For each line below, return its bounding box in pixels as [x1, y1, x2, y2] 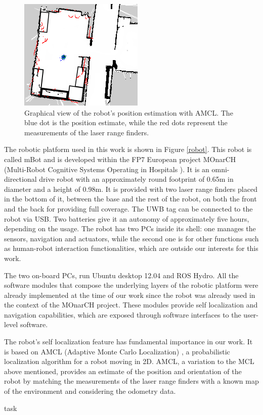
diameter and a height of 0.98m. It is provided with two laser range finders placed [4, 183, 257, 194]
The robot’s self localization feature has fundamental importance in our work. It [4, 336, 253, 347]
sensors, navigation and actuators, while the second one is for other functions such [4, 233, 259, 243]
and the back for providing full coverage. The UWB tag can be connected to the [4, 203, 253, 214]
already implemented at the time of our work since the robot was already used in [4, 289, 255, 300]
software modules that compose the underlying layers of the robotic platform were [4, 280, 258, 290]
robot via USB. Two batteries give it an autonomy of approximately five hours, [4, 213, 249, 224]
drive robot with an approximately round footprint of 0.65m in [39, 174, 234, 184]
